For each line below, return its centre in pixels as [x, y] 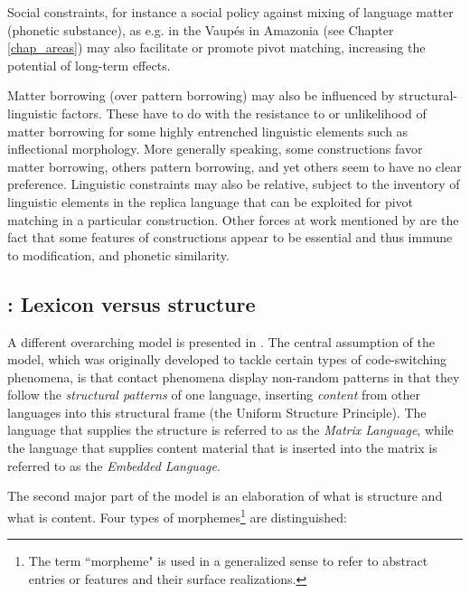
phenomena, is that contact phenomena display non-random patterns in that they [234, 377]
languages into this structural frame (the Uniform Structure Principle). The [217, 412]
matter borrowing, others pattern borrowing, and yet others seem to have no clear [235, 166]
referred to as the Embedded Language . [114, 465]
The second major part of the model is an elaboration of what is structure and [225, 496]
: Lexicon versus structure [132, 303]
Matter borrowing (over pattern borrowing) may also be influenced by [201, 95]
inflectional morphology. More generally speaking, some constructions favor [215, 149]
